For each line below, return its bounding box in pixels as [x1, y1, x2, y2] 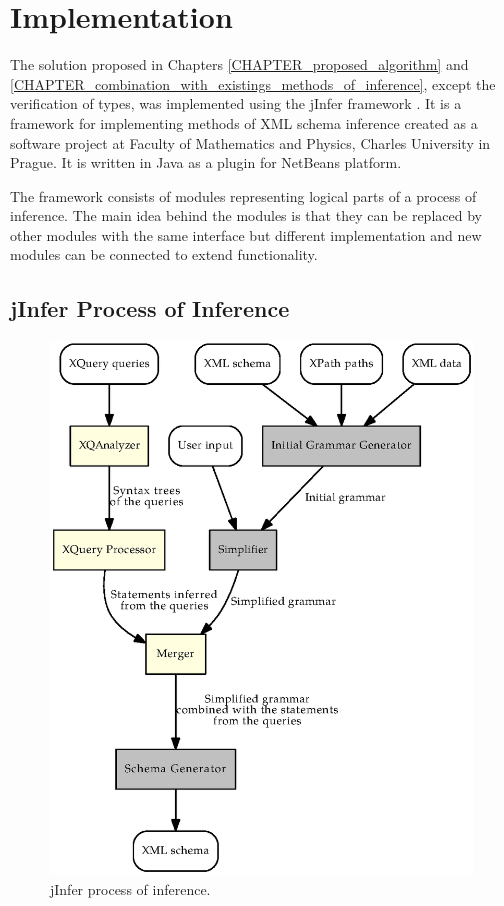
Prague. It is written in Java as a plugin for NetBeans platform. [10, 152, 402, 173]
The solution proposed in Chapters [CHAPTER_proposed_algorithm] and [10, 54, 469, 75]
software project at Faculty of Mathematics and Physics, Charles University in [10, 132, 491, 153]
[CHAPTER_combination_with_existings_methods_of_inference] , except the [10, 73, 496, 94]
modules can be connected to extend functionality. [10, 244, 318, 265]
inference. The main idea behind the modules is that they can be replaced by [10, 205, 482, 226]
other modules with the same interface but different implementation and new [10, 224, 482, 245]
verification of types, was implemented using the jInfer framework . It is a [10, 93, 462, 114]
